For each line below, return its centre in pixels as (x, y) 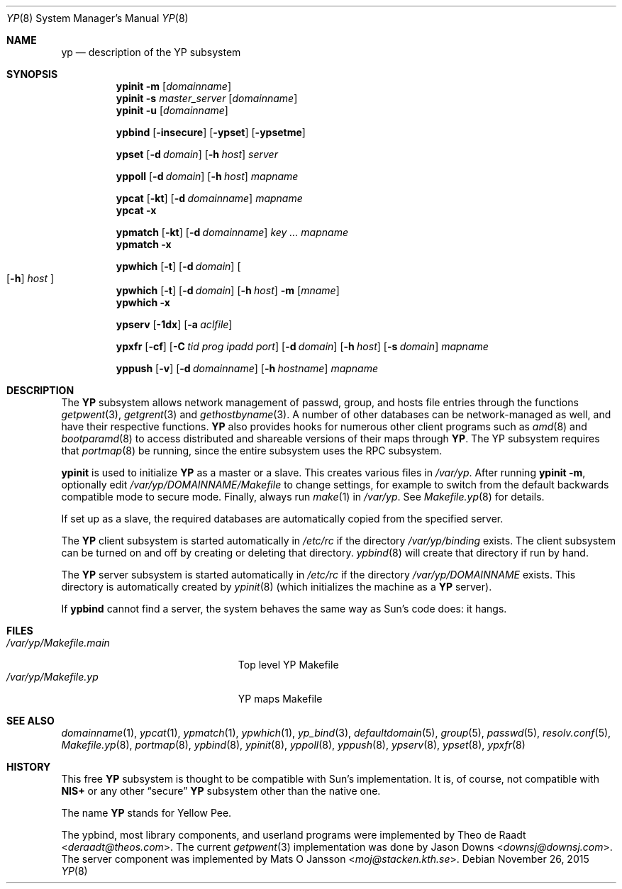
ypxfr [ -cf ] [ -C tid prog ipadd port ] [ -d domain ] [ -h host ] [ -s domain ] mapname (302, 346)
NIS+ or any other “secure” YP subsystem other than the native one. (221, 791)
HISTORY (29, 767)
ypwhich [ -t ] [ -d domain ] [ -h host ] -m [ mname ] (228, 290)
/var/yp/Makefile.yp (52, 677)
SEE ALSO (30, 721)
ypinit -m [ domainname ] (173, 86)
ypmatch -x (144, 244)
